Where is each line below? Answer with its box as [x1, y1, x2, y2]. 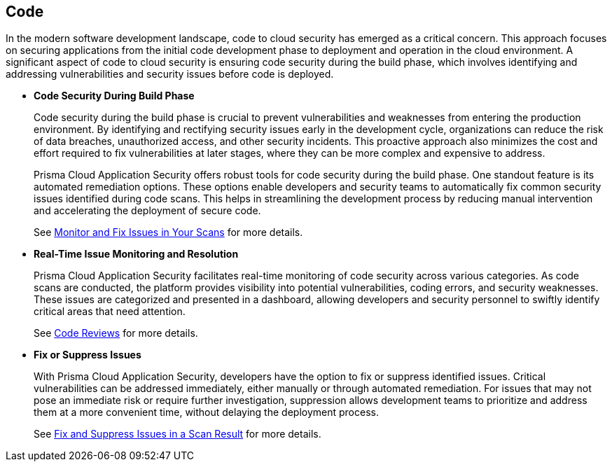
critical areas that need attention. [34, 305, 186, 318]
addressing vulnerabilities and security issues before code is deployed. [6, 68, 334, 81]
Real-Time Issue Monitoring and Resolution [34, 248, 239, 260]
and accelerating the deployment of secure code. [34, 204, 261, 217]
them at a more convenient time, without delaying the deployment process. [34, 406, 379, 419]
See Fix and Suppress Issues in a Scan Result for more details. [34, 428, 321, 440]
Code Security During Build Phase [34, 90, 195, 102]
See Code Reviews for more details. [34, 327, 198, 340]
